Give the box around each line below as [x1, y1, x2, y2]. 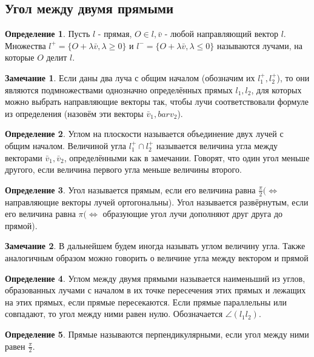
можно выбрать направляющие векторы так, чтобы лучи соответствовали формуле [5, 95, 309, 108]
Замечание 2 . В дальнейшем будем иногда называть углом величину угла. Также [5, 239, 306, 252]
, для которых [251, 83, 302, 96]
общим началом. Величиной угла [5, 139, 127, 152]
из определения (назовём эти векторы [5, 107, 144, 119]
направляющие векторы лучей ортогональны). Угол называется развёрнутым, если [5, 195, 309, 208]
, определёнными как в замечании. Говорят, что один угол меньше [64, 151, 310, 164]
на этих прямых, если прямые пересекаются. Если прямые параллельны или [5, 295, 287, 308]
